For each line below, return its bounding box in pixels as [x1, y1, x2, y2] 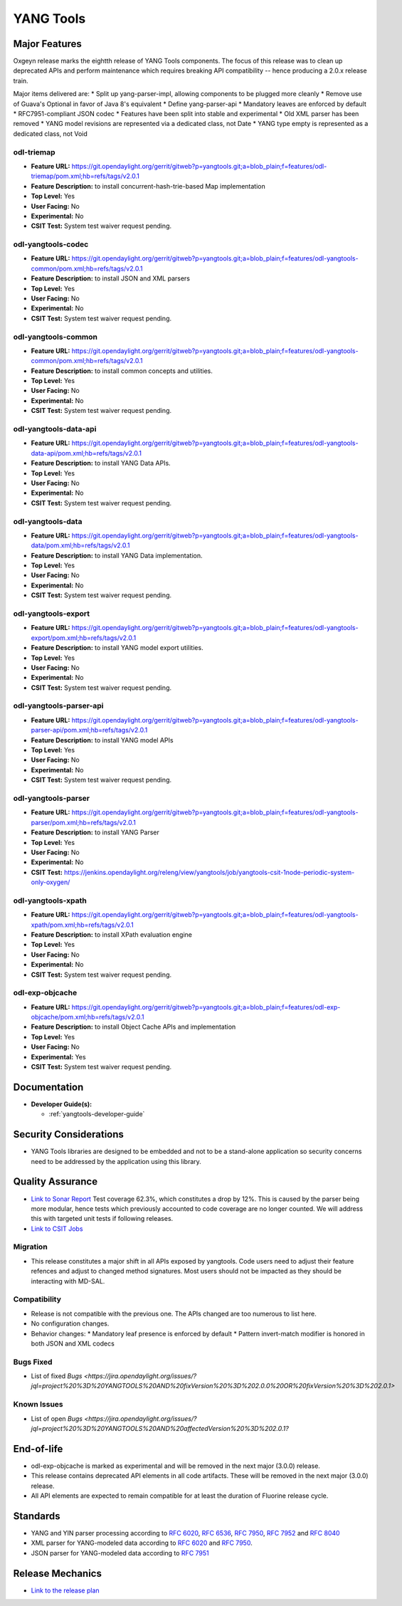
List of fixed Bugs [31, 1372, 83, 1380]
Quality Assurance [13, 1175, 98, 1188]
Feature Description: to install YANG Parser [31, 828, 160, 836]
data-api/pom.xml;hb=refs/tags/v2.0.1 [31, 448, 142, 457]
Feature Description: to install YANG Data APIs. [31, 459, 171, 468]
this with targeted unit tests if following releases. [31, 1214, 174, 1223]
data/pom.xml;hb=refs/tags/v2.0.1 [31, 541, 130, 550]
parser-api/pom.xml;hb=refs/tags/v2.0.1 [31, 726, 148, 735]
